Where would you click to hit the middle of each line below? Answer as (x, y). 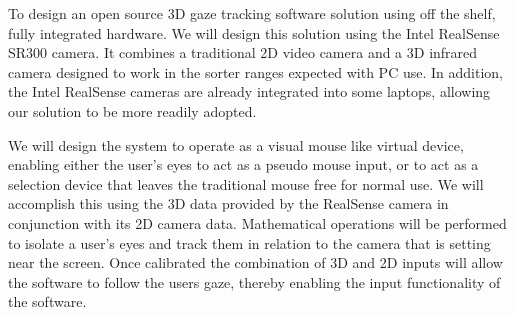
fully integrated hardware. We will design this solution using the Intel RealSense (254, 32)
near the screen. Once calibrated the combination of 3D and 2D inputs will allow (255, 262)
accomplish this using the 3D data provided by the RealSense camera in (228, 203)
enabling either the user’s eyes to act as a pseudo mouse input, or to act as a (243, 164)
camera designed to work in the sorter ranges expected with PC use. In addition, (255, 71)
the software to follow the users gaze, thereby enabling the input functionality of (254, 281)
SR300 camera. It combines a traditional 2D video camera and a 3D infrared (243, 52)
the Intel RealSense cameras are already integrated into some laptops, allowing (249, 91)
